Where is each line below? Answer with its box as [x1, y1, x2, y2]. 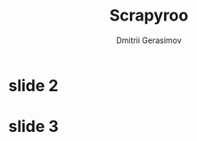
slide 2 [8, 75, 59, 95]
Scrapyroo [109, 5, 189, 26]
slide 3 [8, 117, 59, 137]
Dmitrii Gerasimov [116, 35, 182, 46]
